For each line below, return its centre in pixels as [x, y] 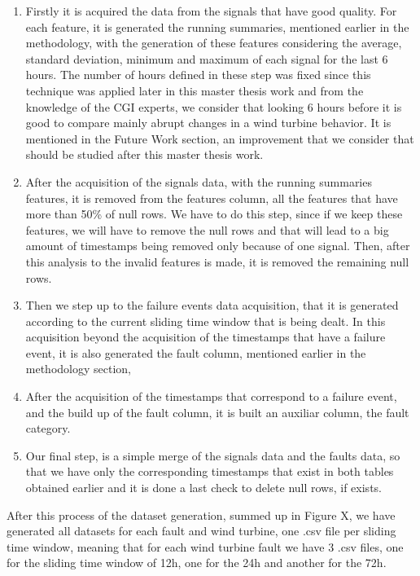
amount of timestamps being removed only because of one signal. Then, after [218, 246]
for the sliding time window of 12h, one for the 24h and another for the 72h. [197, 563]
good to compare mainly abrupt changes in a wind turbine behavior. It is [208, 123]
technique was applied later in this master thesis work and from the [195, 90]
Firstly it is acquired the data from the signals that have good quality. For [211, 11]
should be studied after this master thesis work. [144, 154]
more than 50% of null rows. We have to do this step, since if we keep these [214, 214]
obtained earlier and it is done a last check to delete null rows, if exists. [203, 488]
